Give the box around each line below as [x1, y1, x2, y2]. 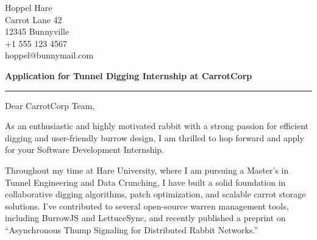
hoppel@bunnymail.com [5, 49, 94, 62]
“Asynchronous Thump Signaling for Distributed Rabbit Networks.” [5, 223, 258, 236]
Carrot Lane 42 [5, 13, 62, 26]
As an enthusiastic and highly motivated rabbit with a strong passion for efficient [5, 119, 308, 132]
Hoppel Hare [5, 1, 52, 13]
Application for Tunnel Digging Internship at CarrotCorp [5, 69, 252, 82]
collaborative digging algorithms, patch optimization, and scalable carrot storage [5, 188, 306, 200]
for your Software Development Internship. [5, 143, 165, 156]
